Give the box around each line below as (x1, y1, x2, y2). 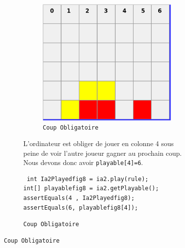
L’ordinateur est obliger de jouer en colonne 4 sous (23, 138, 174, 148)
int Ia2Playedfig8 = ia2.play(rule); (27, 175, 149, 182)
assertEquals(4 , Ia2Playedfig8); (23, 195, 135, 202)
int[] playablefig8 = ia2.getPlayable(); (23, 185, 159, 192)
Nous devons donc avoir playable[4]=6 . (23, 157, 143, 167)
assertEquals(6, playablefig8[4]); (23, 204, 138, 211)
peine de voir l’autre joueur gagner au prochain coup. (23, 148, 182, 158)
